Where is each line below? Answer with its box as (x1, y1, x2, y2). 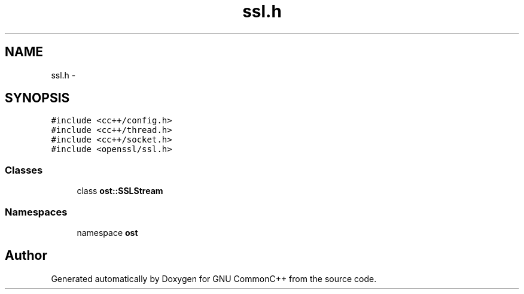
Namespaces (5, 205, 68, 218)
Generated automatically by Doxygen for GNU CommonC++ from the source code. (51, 273, 377, 284)
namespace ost (77, 227, 138, 238)
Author (5, 248, 47, 263)
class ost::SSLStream (77, 186, 163, 196)
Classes (5, 163, 43, 176)
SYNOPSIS (5, 90, 70, 106)
